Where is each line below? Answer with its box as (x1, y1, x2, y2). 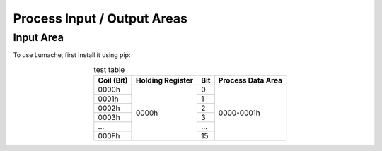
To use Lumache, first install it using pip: (13, 51, 131, 59)
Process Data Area (218, 75, 283, 85)
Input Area (13, 31, 64, 44)
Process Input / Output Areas (13, 11, 187, 26)
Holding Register (135, 75, 194, 85)
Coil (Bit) (98, 75, 128, 85)
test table (93, 64, 125, 74)
